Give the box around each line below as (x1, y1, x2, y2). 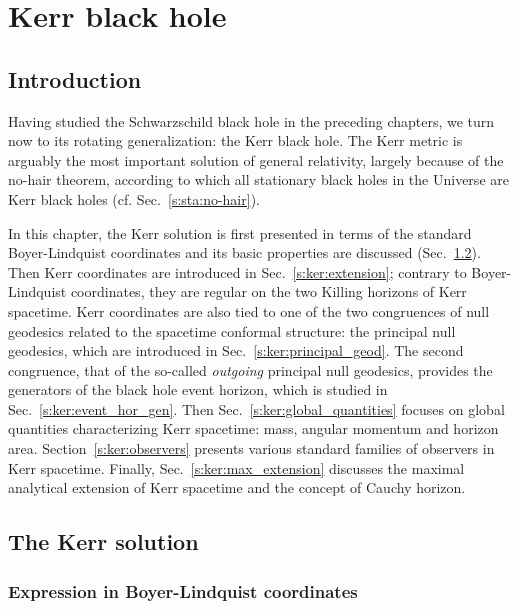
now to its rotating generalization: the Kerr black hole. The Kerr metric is (8, 130, 463, 151)
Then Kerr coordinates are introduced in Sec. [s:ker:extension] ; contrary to (8, 261, 467, 282)
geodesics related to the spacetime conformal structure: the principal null (8, 320, 456, 341)
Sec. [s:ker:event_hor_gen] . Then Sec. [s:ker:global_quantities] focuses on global (8, 398, 505, 419)
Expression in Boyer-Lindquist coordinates (8, 578, 358, 603)
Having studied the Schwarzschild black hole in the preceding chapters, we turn (8, 110, 495, 131)
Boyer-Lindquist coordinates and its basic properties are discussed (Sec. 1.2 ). (8, 242, 481, 263)
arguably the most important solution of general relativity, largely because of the (8, 149, 504, 170)
